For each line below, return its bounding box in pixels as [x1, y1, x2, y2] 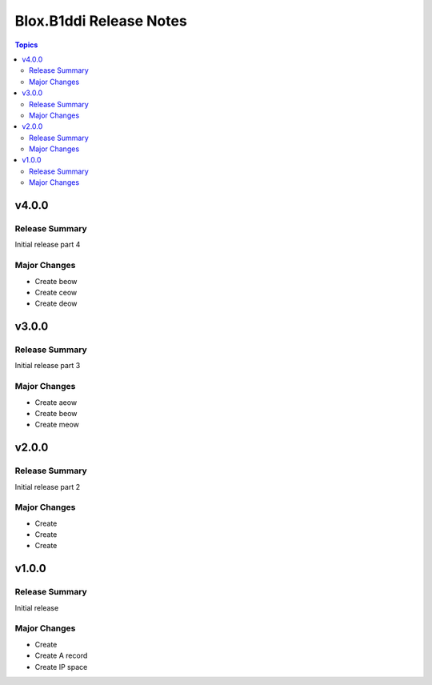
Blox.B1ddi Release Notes [14, 12, 187, 30]
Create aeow [34, 397, 78, 407]
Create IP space [34, 662, 88, 671]
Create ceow [34, 287, 78, 297]
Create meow [34, 420, 79, 430]
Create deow [34, 298, 78, 308]
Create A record [34, 651, 88, 660]
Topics [14, 40, 38, 50]
